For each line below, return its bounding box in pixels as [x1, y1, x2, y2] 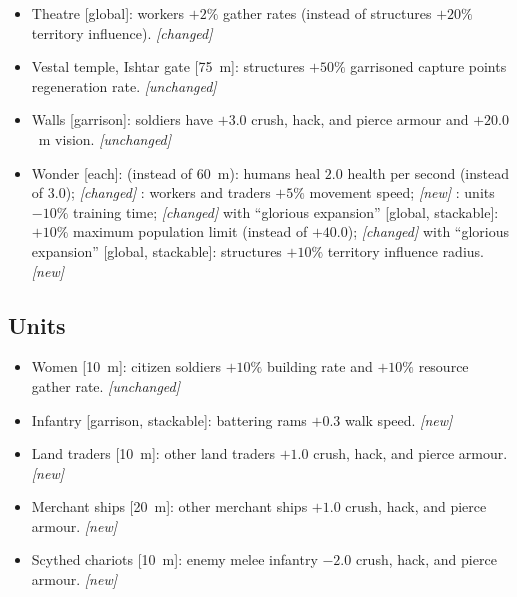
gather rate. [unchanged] [31, 375, 181, 396]
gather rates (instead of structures [222, 3, 432, 23]
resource [418, 356, 469, 377]
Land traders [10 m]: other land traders [31, 443, 276, 464]
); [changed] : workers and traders [65, 182, 271, 203]
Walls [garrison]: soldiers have [31, 109, 214, 130]
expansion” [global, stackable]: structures [31, 240, 282, 261]
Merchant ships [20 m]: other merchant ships [31, 496, 308, 517]
